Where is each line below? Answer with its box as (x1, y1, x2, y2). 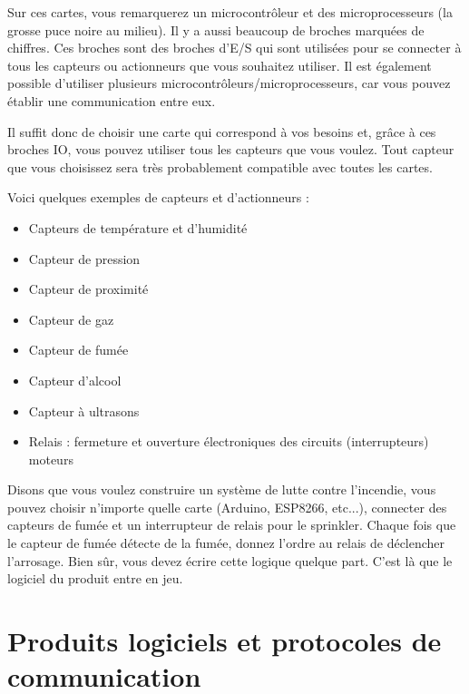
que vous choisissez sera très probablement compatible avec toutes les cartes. (7, 157, 433, 176)
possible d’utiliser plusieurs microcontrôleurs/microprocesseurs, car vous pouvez (7, 73, 451, 93)
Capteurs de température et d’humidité (28, 218, 248, 237)
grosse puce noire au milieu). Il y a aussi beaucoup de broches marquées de (7, 20, 425, 39)
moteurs (28, 449, 73, 468)
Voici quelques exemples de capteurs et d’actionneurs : (7, 188, 309, 207)
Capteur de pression (28, 249, 141, 268)
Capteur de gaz (28, 309, 114, 328)
